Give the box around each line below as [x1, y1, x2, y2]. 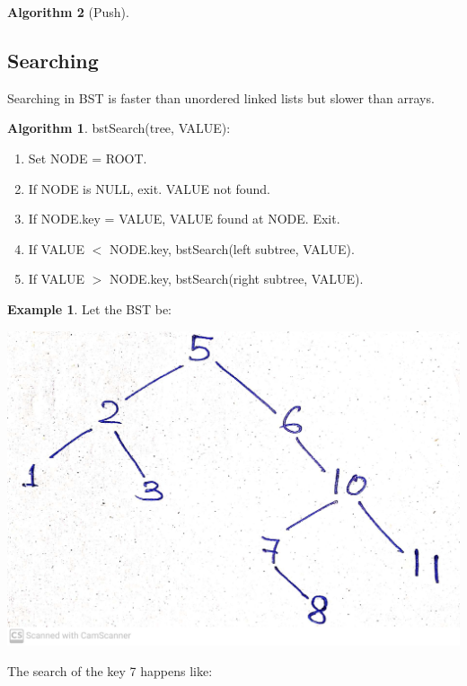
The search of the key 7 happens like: [7, 662, 213, 681]
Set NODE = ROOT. [28, 148, 147, 167]
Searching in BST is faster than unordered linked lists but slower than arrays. [7, 88, 435, 107]
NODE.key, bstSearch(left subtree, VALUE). [110, 239, 355, 258]
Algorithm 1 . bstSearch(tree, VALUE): [7, 119, 231, 137]
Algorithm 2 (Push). [7, 3, 129, 21]
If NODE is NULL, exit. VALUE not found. [28, 179, 271, 198]
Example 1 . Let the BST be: [7, 299, 172, 318]
